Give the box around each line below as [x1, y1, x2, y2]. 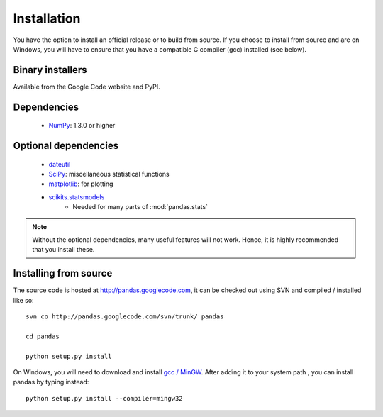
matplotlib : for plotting [48, 179, 113, 188]
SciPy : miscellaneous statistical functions [48, 170, 170, 179]
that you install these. [32, 245, 95, 254]
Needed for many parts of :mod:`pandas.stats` [72, 203, 209, 211]
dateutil [48, 160, 71, 168]
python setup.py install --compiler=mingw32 [26, 394, 184, 402]
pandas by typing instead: [13, 378, 89, 387]
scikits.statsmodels [48, 192, 105, 201]
